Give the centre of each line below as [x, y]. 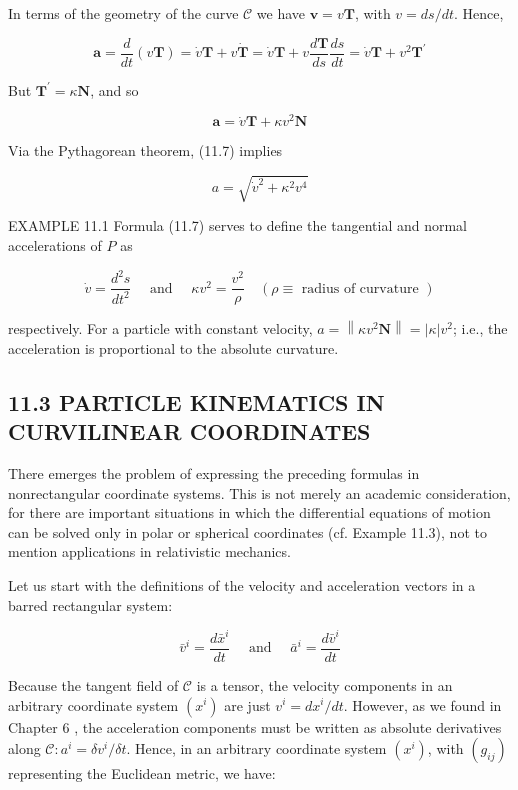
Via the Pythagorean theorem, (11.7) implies [145, 150]
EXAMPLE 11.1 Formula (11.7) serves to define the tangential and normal [237, 225]
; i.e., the [480, 328]
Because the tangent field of [93, 684]
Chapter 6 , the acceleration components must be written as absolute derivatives [255, 726]
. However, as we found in [422, 704]
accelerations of [55, 245]
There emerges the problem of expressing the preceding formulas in [214, 473]
